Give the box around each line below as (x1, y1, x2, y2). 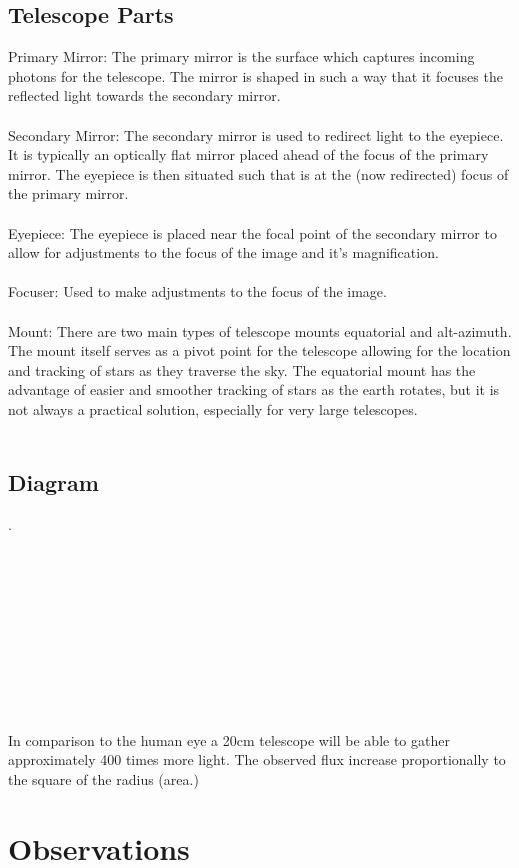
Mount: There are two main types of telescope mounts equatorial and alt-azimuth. (8, 320, 512, 341)
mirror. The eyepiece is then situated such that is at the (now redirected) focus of (8, 163, 509, 184)
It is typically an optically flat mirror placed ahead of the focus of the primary (8, 144, 489, 165)
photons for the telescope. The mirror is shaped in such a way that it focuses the (8, 65, 503, 86)
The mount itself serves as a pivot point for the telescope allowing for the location (8, 340, 511, 361)
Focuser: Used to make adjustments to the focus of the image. (8, 281, 387, 302)
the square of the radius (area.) (8, 769, 199, 789)
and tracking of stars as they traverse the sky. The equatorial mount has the (8, 359, 476, 380)
